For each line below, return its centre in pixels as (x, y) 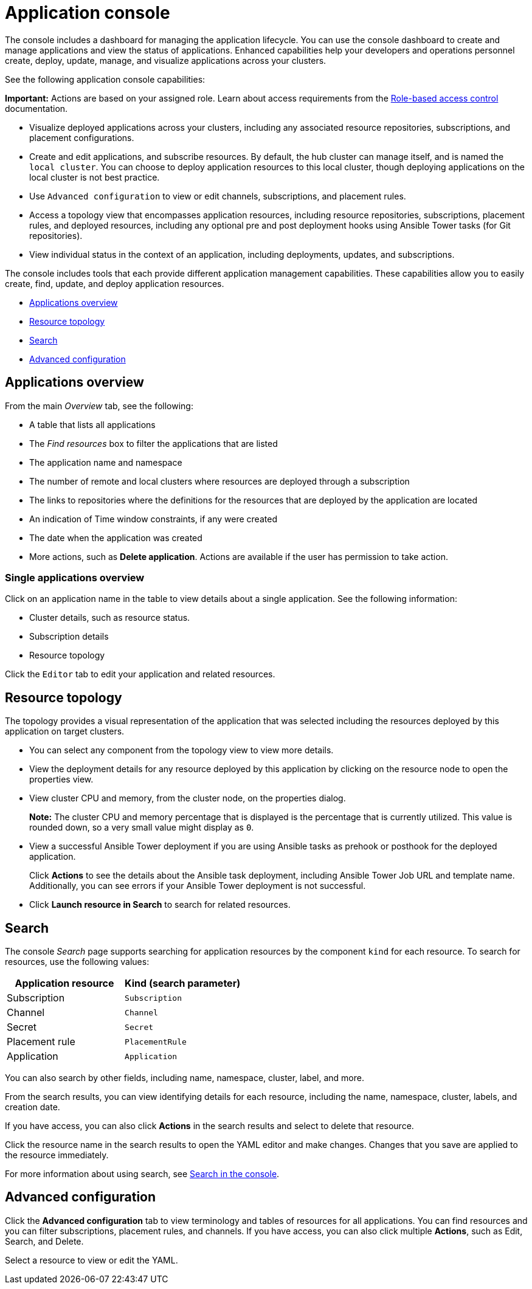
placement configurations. (82, 137)
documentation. (36, 108)
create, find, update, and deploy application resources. (115, 283)
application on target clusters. (65, 731)
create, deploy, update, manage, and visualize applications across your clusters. (166, 60)
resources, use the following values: (77, 962)
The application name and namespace (106, 462)
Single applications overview (75, 577)
